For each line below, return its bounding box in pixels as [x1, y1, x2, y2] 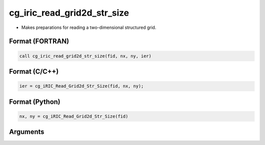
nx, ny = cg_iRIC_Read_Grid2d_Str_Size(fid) [19, 113, 129, 119]
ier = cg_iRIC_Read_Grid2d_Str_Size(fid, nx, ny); [19, 83, 144, 89]
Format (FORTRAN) [9, 37, 69, 46]
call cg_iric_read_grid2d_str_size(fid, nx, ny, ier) [19, 53, 152, 59]
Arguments [9, 128, 45, 136]
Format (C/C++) [9, 67, 59, 75]
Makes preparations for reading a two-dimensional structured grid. [21, 24, 157, 30]
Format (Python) [9, 97, 61, 106]
